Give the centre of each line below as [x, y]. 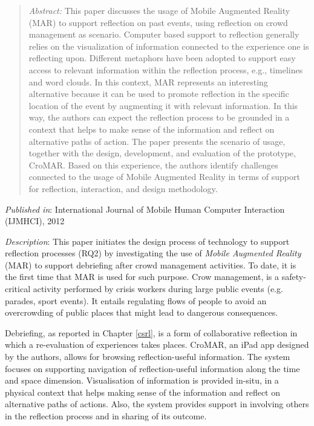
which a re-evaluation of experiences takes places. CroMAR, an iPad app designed [157, 344]
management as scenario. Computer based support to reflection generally [164, 34]
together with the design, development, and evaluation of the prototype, [162, 153]
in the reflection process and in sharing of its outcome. [106, 416]
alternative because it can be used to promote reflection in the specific [159, 94]
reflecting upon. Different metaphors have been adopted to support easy [162, 58]
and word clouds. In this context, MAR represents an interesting [148, 82]
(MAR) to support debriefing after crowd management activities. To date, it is [151, 265]
